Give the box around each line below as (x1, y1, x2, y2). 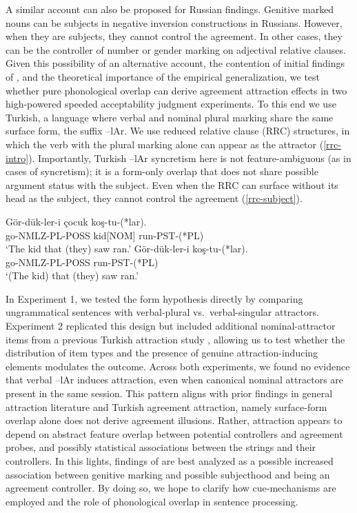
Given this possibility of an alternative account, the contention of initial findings (6, 56, 345, 70)
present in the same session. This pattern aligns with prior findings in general (6, 386, 333, 401)
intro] (6, 150, 29, 165)
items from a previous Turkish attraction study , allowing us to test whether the (6, 332, 345, 346)
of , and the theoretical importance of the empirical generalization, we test (6, 69, 320, 83)
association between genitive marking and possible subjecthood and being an (6, 467, 330, 481)
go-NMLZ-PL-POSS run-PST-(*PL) (6, 254, 159, 269)
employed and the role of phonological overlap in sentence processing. (6, 494, 298, 508)
